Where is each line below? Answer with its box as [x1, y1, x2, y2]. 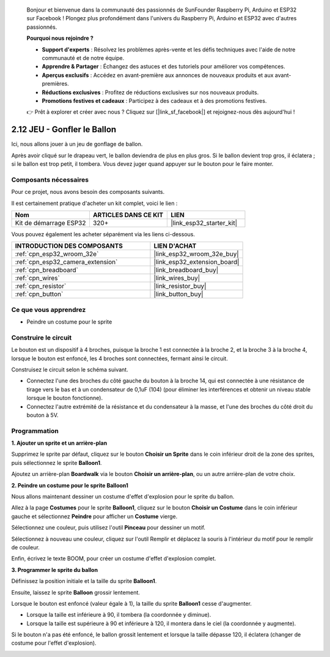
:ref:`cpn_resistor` [15, 282, 67, 291]
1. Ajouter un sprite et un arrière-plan [11, 439, 108, 447]
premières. [42, 80, 70, 87]
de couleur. [11, 543, 40, 551]
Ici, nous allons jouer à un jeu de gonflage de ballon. [11, 141, 143, 148]
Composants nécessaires [11, 175, 89, 184]
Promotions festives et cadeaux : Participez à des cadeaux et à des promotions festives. [42, 97, 267, 104]
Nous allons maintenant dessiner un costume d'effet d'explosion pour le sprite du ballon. [11, 493, 235, 500]
